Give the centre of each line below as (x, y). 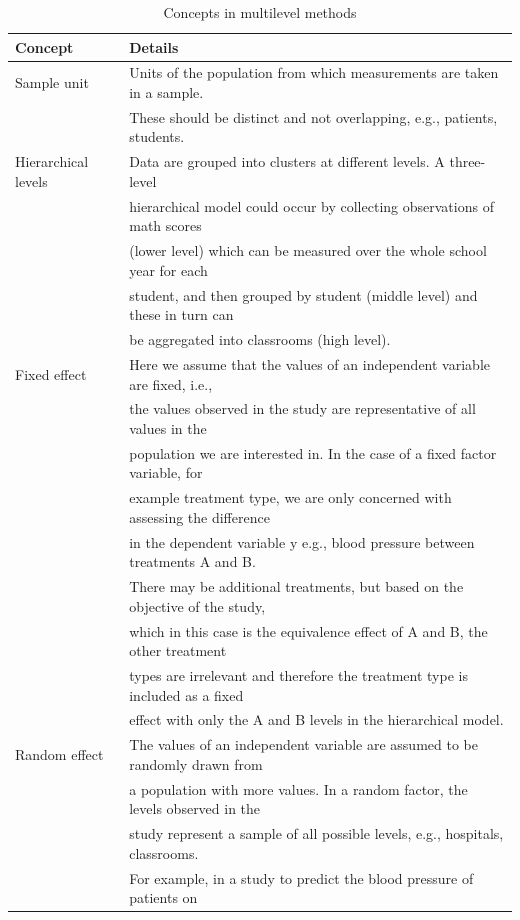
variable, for (166, 472)
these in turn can (181, 314)
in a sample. (166, 92)
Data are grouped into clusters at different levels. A (287, 161)
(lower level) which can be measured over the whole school (308, 250)
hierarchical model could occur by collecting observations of (311, 205)
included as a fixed (186, 694)
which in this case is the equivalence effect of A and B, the (308, 630)
